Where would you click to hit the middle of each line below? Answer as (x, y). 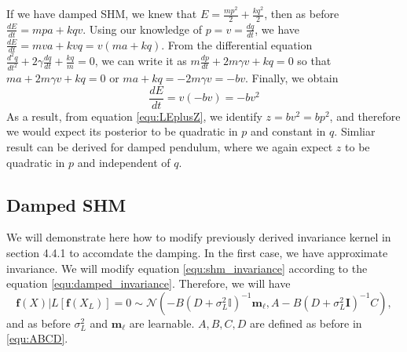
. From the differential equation (237, 44)
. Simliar (355, 131)
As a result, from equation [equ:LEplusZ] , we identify (134, 116)
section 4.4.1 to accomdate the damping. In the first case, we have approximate (197, 253)
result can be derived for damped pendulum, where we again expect (170, 147)
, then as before (302, 13)
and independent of (124, 162)
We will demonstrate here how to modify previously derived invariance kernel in (199, 237)
